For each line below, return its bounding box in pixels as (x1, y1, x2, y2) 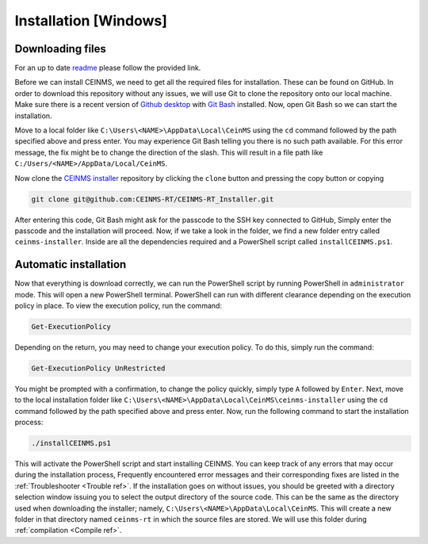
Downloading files (14, 42, 107, 56)
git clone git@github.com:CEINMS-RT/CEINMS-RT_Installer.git (31, 194, 274, 204)
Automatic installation (14, 258, 127, 271)
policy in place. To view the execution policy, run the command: (14, 301, 222, 311)
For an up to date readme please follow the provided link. (14, 63, 201, 73)
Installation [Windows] (14, 12, 168, 29)
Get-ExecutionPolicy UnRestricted (31, 363, 166, 373)
